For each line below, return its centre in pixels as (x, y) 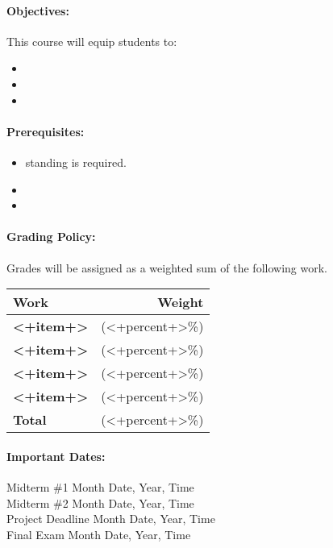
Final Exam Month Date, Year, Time (99, 534)
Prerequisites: (46, 131)
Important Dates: (56, 456)
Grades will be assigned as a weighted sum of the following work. (167, 267)
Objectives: (38, 10)
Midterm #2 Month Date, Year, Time (100, 502)
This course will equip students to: (92, 41)
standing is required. (76, 162)
